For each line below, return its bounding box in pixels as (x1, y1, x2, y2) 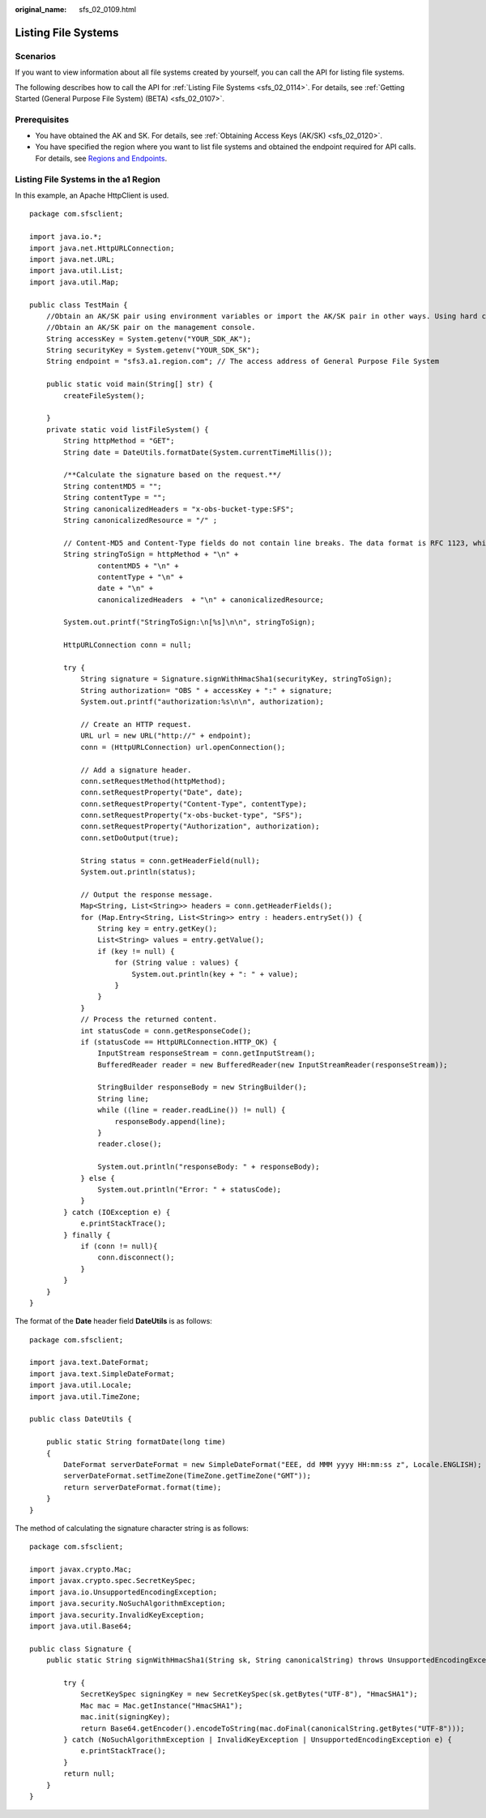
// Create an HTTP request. (80, 720, 192, 729)
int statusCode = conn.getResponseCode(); (80, 1026, 252, 1035)
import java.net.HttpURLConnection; (29, 243, 175, 253)
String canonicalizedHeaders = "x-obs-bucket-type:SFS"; (63, 504, 295, 514)
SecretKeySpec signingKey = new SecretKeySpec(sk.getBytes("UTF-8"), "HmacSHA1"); (80, 1690, 419, 1699)
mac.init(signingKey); (80, 1713, 171, 1722)
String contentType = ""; (63, 493, 166, 503)
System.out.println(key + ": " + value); (131, 969, 299, 978)
